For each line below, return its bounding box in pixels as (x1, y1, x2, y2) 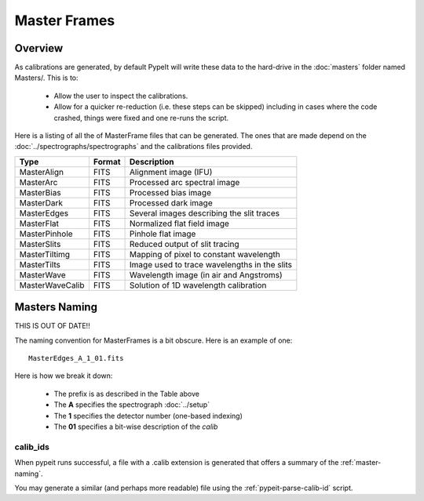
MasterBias (19, 187, 62, 198)
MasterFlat (19, 218, 59, 229)
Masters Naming (14, 300, 98, 314)
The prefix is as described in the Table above (53, 389, 200, 398)
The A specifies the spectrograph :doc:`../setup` (53, 400, 210, 409)
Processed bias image (130, 187, 212, 198)
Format (93, 156, 121, 167)
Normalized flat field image (130, 218, 229, 229)
